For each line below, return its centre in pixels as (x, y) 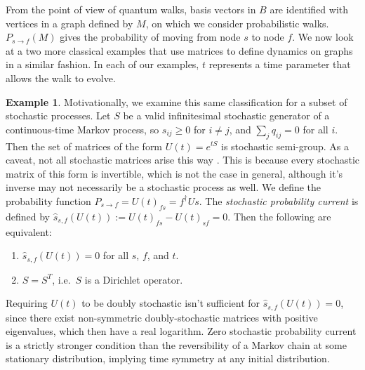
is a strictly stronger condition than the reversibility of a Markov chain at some (176, 344)
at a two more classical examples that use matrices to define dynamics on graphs (179, 50)
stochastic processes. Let (58, 115)
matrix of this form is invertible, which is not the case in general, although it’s (174, 173)
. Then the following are (279, 216)
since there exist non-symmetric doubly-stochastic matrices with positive (162, 317)
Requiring (27, 303)
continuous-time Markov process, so (82, 129)
